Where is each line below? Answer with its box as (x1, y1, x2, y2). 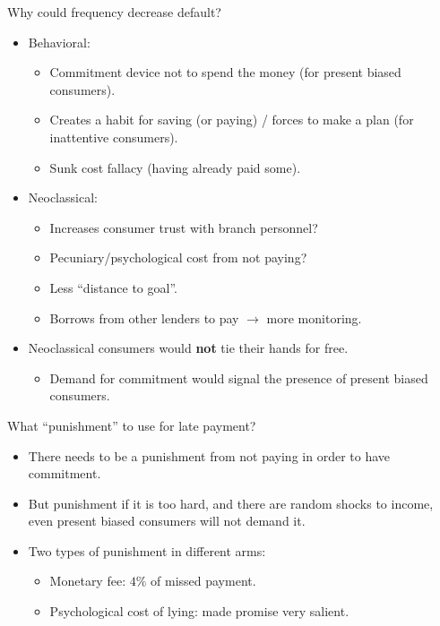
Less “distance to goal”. (49, 278, 177, 296)
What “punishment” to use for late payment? (7, 416, 256, 434)
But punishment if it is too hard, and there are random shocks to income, (28, 493, 434, 512)
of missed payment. (151, 571, 256, 590)
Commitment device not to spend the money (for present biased (49, 63, 401, 81)
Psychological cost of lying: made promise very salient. (49, 602, 349, 621)
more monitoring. (266, 308, 362, 327)
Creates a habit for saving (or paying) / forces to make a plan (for (49, 110, 414, 129)
